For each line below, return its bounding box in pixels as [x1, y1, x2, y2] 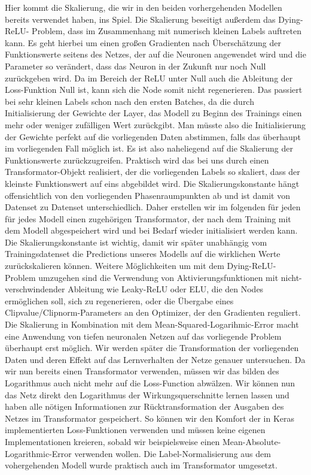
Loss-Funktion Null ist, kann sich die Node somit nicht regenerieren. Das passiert [5, 83, 303, 96]
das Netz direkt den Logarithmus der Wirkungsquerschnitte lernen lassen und [5, 388, 289, 401]
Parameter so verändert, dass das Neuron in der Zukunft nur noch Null [5, 59, 266, 72]
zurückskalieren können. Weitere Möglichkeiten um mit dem [5, 259, 224, 272]
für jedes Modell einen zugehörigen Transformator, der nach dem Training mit [5, 212, 291, 225]
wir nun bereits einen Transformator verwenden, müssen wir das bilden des [5, 365, 279, 377]
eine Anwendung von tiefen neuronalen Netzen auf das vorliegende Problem [5, 329, 282, 342]
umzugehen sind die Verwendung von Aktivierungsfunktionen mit [38, 271, 279, 283]
